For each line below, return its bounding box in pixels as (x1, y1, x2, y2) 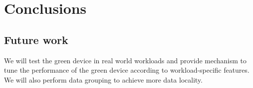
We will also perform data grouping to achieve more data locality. (4, 74, 203, 85)
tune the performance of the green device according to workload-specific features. (4, 65, 250, 75)
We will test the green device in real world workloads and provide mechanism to (4, 55, 247, 65)
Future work (4, 32, 69, 47)
